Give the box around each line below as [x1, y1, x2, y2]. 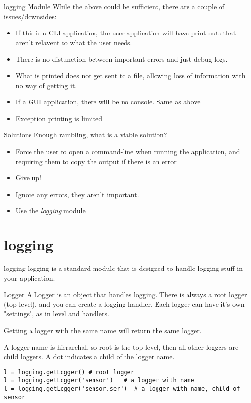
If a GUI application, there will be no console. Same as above [15, 97, 201, 107]
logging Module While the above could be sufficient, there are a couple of [4, 1, 225, 11]
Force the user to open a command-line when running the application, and [15, 146, 240, 156]
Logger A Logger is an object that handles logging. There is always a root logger [4, 289, 247, 300]
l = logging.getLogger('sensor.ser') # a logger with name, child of [4, 385, 240, 393]
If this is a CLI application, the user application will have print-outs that [15, 28, 236, 38]
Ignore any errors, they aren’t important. [15, 189, 139, 199]
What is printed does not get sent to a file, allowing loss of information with [15, 70, 246, 80]
